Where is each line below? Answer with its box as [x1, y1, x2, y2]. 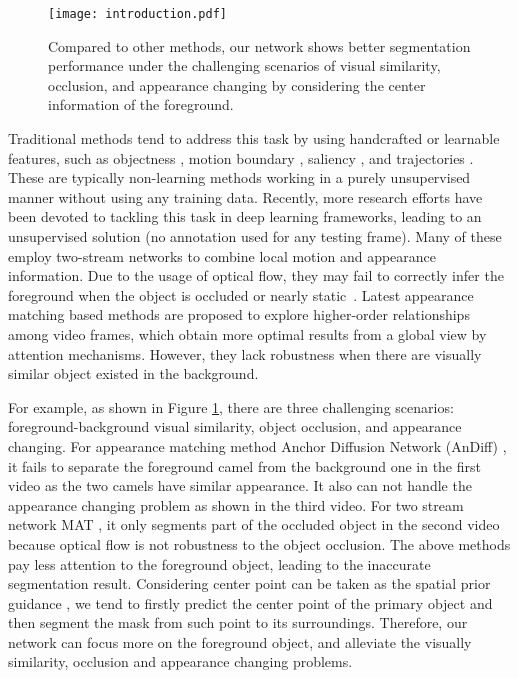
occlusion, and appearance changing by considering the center [48, 74, 426, 95]
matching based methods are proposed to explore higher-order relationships [8, 304, 470, 325]
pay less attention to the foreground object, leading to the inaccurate [8, 553, 431, 574]
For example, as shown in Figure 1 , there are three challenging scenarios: [8, 396, 454, 417]
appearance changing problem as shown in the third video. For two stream [8, 494, 464, 515]
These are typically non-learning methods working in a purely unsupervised [8, 167, 471, 188]
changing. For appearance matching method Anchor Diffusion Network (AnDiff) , [8, 435, 507, 456]
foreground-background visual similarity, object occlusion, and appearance [8, 416, 462, 437]
